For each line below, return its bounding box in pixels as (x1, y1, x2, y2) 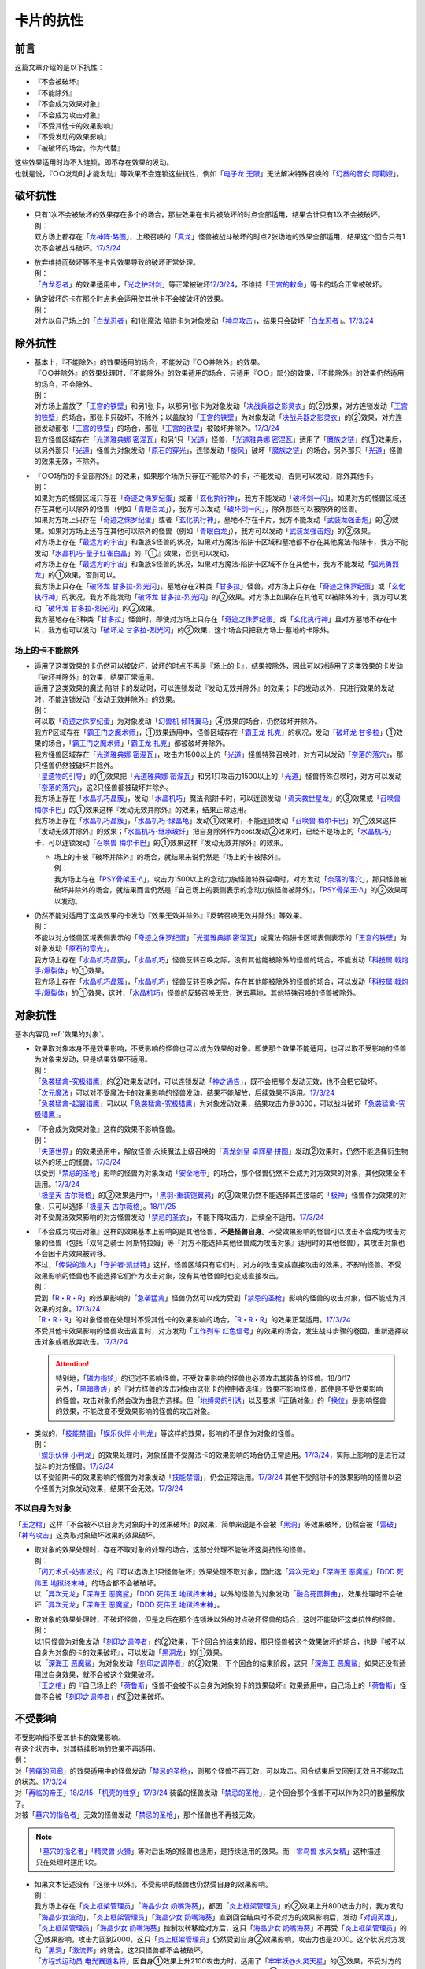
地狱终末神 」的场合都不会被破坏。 (50, 1578, 161, 1587)
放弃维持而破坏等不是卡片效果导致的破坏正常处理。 (34, 258, 200, 267)
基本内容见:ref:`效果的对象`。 (14, 1029, 109, 1039)
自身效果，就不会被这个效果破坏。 (47, 1670, 159, 1679)
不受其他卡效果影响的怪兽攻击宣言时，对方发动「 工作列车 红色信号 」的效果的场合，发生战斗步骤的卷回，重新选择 (34, 1326, 401, 1335)
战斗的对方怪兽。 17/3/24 (34, 1461, 114, 1470)
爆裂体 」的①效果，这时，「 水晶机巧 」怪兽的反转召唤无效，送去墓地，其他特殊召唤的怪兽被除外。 (43, 988, 360, 997)
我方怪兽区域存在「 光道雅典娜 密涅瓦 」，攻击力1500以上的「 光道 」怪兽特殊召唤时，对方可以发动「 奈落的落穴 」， (34, 749, 397, 759)
